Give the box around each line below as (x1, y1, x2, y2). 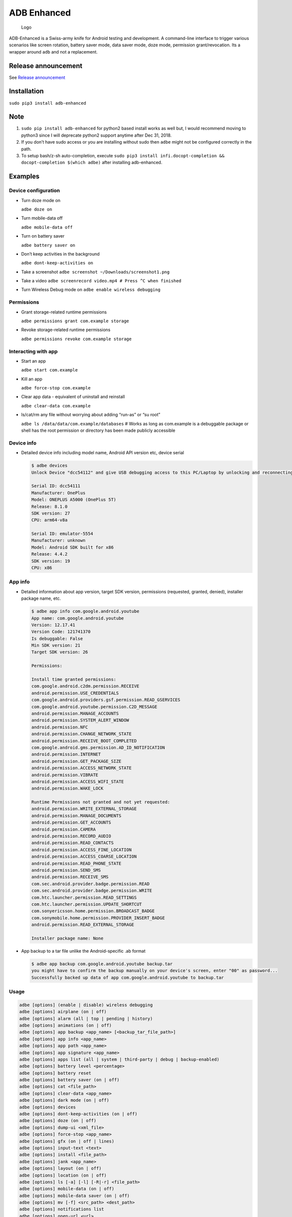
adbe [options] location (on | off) (19, 1172, 107, 1178)
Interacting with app (9, 348, 58, 355)
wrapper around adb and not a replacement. (9, 49, 98, 55)
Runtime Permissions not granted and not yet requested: (31, 799, 170, 805)
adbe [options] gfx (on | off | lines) (19, 1138, 114, 1144)
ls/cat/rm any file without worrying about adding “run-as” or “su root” (21, 412, 161, 418)
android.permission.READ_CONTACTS (31, 840, 114, 846)
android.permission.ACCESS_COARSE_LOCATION (31, 854, 137, 859)
